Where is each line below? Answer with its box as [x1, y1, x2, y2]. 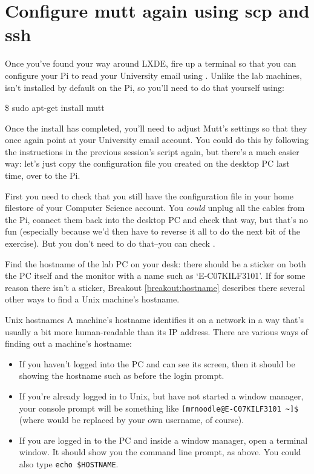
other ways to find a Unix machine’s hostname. [5, 293, 180, 305]
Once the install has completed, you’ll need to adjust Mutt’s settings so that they [5, 121, 307, 134]
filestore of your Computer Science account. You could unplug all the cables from [5, 201, 305, 214]
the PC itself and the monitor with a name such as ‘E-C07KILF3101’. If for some [5, 269, 306, 282]
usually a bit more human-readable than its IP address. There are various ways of [5, 325, 308, 338]
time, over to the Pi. [5, 169, 80, 182]
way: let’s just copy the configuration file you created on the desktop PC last [5, 157, 290, 170]
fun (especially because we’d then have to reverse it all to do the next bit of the [5, 225, 300, 238]
